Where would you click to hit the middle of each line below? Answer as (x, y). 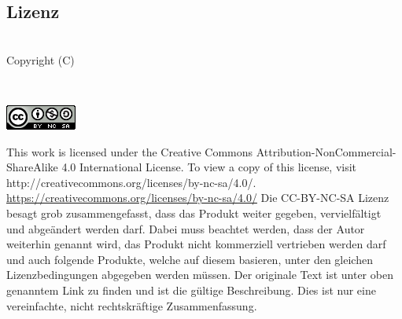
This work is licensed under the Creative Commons (130, 151)
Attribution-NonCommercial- (326, 151)
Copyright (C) (41, 59)
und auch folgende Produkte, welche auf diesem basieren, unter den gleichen (190, 259)
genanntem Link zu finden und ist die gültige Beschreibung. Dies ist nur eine (191, 290)
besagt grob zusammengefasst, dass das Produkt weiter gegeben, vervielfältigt (194, 213)
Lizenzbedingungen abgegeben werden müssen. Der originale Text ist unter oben (200, 275)
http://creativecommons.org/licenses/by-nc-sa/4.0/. (131, 182)
